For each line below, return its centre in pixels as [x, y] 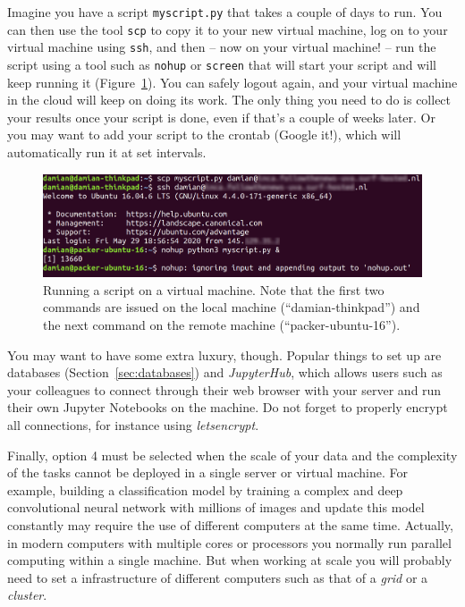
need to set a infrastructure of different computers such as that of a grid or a [218, 577]
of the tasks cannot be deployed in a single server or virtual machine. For [207, 472]
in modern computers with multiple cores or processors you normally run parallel [229, 542]
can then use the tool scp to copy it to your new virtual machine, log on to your [228, 29]
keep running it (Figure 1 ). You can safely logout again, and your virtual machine [232, 82]
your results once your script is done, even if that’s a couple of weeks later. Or [221, 117]
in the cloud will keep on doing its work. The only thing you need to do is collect [229, 100]
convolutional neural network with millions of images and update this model [216, 507]
